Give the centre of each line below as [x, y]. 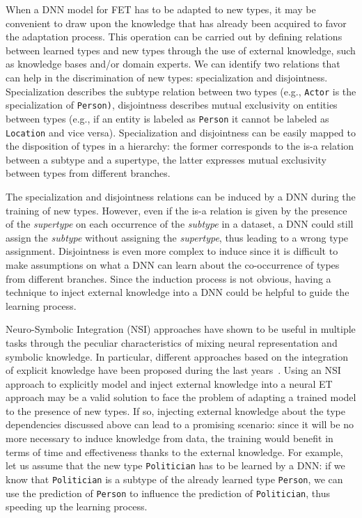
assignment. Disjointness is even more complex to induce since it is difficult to [172, 251]
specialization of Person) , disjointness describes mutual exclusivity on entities [172, 105]
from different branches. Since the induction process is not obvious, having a [168, 278]
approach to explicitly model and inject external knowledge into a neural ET [169, 383]
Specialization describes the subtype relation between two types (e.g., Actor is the [181, 91]
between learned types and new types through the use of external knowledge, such [181, 50]
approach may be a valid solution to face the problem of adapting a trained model [181, 397]
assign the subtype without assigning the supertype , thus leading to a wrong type [177, 237]
